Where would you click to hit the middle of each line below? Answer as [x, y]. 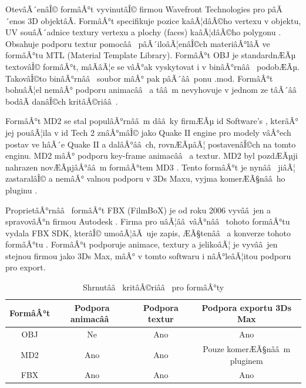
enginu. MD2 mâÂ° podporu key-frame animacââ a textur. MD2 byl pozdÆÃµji [152, 155]
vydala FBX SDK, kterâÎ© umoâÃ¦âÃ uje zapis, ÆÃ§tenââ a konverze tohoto [148, 233]
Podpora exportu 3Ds [246, 307]
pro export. [26, 267]
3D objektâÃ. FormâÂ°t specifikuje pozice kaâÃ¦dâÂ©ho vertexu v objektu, [164, 20]
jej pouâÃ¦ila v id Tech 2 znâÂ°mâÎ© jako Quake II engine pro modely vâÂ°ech [148, 132]
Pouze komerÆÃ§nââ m [247, 348]
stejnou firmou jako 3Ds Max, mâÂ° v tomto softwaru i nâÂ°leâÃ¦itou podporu [148, 255]
